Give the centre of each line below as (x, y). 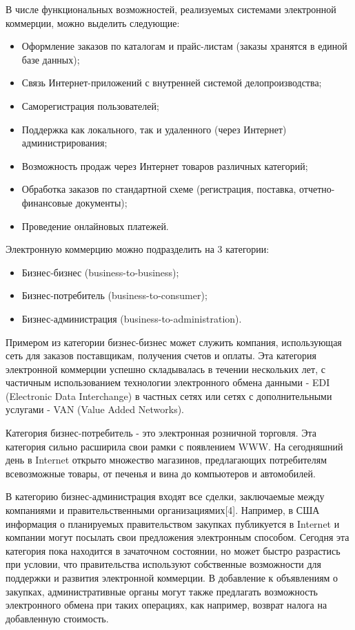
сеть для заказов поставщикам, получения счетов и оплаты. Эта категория (161, 355)
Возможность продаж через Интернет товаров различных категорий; (165, 165)
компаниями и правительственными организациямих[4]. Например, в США (163, 510)
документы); (101, 202)
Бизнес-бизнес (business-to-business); (100, 272)
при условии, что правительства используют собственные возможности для (164, 564)
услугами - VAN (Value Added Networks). (95, 409)
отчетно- (317, 189)
